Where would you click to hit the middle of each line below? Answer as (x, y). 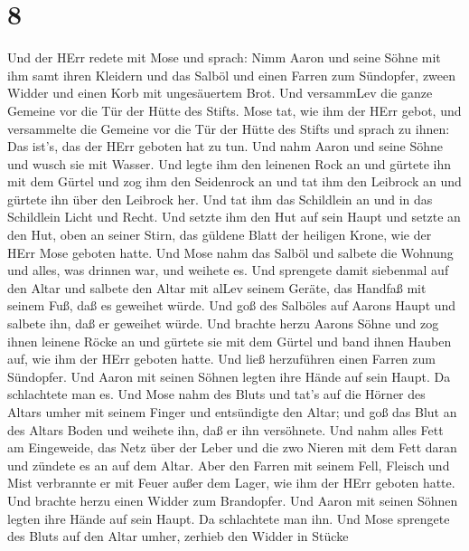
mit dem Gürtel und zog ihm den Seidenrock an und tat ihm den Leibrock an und (234, 181)
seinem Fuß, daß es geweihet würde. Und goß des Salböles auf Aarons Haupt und (232, 305)
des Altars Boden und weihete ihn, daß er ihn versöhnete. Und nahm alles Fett (225, 429)
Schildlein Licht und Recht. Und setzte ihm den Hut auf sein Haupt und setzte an (234, 217)
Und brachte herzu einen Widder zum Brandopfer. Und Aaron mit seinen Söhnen (233, 500)
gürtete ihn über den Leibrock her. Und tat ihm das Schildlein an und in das (220, 199)
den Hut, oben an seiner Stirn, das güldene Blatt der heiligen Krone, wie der (220, 235)
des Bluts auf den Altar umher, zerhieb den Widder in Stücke (178, 536)
